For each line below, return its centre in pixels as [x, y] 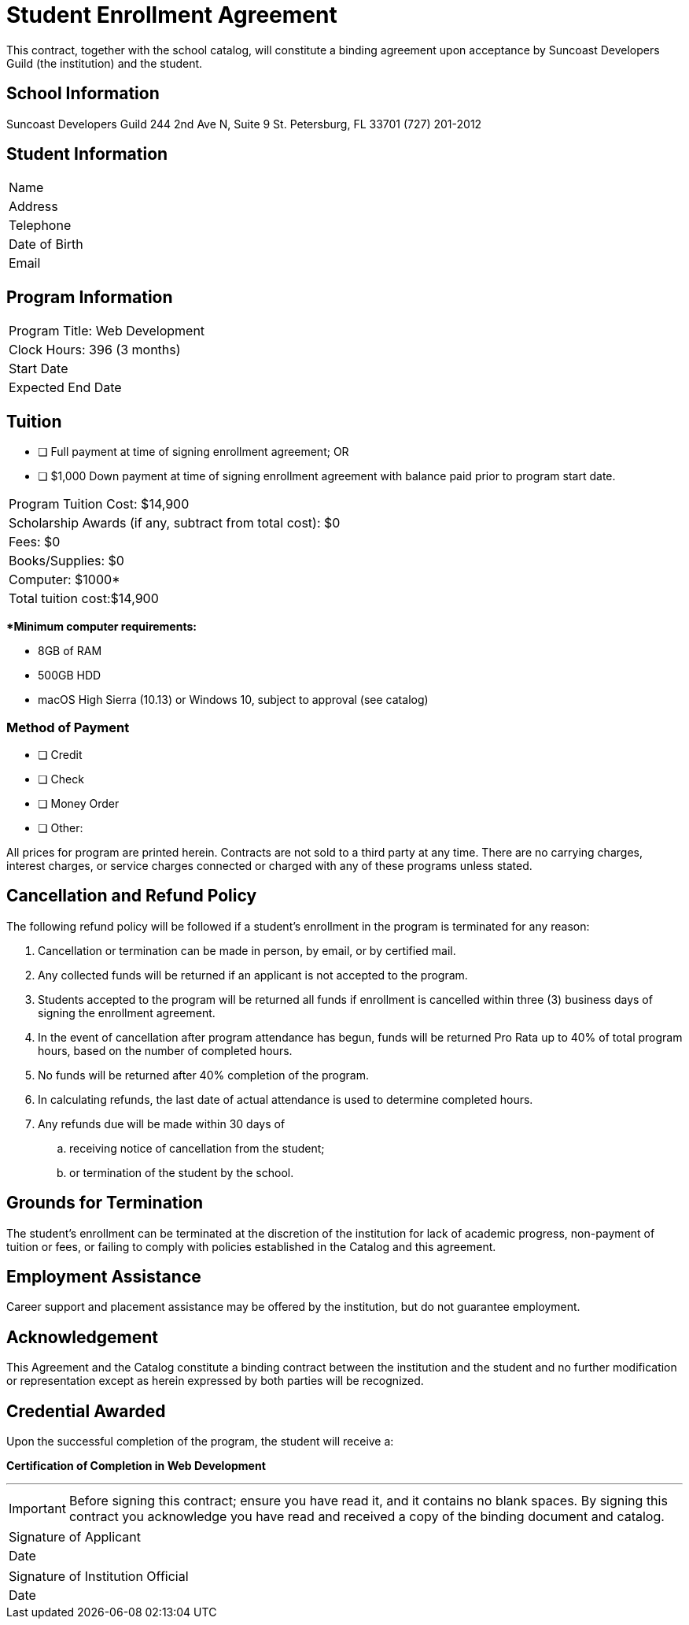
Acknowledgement [82, 1337]
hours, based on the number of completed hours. [165, 1050]
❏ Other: [61, 827]
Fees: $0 [35, 542]
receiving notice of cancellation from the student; [197, 1148]
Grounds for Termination [105, 1203]
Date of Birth [46, 244]
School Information [83, 94]
